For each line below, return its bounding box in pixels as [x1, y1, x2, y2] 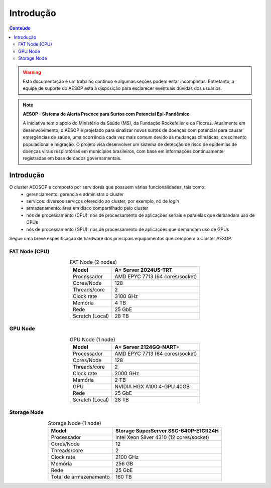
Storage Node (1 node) [48, 419, 101, 426]
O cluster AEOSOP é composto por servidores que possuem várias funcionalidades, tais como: [9, 184, 206, 190]
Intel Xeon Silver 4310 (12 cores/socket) [115, 434, 209, 441]
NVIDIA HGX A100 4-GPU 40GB [114, 383, 190, 390]
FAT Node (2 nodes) [69, 259, 117, 266]
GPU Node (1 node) [69, 336, 115, 343]
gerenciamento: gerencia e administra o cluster [26, 191, 124, 197]
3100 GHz [114, 292, 138, 299]
